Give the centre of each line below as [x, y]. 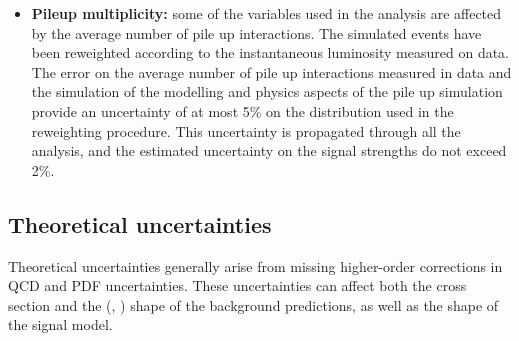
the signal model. [60, 324]
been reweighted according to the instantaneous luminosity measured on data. [270, 52]
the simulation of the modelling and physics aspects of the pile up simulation [267, 91]
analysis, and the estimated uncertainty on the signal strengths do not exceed [269, 150]
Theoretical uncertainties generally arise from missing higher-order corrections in [255, 265]
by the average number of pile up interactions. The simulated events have [256, 32]
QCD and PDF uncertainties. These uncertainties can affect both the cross [237, 285]
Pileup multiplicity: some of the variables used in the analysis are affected [266, 13]
